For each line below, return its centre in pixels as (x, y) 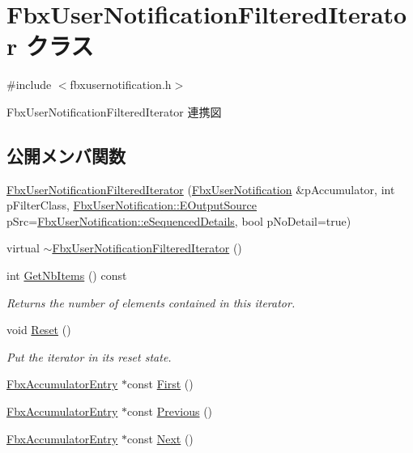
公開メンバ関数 (66, 155)
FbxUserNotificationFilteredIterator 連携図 (114, 111)
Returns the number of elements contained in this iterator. (151, 302)
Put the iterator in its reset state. (89, 356)
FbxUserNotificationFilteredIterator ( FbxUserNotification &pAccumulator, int (201, 189)
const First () (160, 384)
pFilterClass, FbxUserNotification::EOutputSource (132, 205)
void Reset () (39, 330)
